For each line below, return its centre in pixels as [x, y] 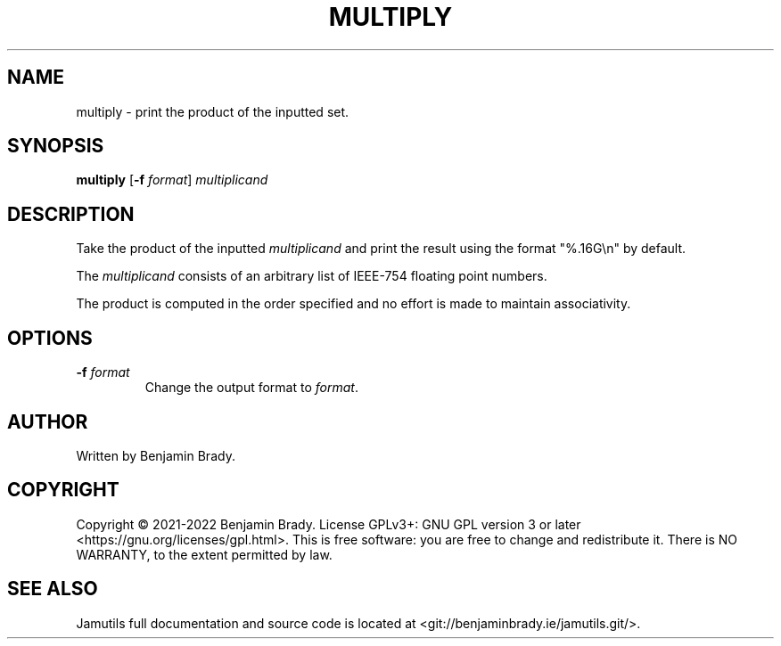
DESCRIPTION [71, 214]
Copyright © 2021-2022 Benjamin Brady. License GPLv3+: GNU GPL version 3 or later [329, 524]
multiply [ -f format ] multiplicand [172, 180]
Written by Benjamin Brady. [156, 455]
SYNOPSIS [56, 146]
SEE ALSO [53, 589]
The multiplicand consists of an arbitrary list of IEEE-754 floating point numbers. [312, 276]
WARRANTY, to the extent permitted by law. [204, 554]
